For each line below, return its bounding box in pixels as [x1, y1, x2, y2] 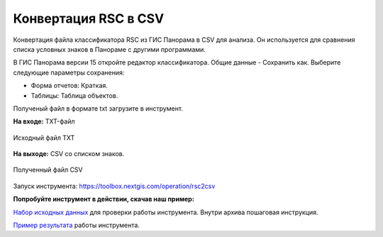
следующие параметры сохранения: [13, 68, 125, 77]
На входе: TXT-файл [13, 117, 75, 126]
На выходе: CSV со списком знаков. [13, 150, 125, 158]
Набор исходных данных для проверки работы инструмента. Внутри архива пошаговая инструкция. [13, 208, 318, 216]
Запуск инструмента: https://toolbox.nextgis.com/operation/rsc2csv [13, 182, 216, 190]
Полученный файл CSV [13, 165, 83, 174]
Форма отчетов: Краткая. [30, 82, 108, 90]
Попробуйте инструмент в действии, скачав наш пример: [13, 195, 194, 204]
